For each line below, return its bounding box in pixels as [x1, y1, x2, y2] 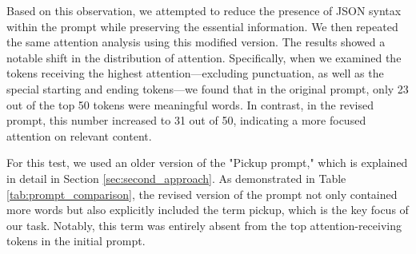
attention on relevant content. [6, 127, 152, 144]
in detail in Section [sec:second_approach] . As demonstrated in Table [6, 169, 346, 186]
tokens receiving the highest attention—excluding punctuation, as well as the [6, 65, 384, 81]
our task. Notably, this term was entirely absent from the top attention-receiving [6, 216, 402, 233]
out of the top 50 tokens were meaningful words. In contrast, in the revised [6, 96, 374, 113]
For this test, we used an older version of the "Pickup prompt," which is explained [6, 154, 408, 171]
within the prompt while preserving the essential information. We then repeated [6, 18, 398, 34]
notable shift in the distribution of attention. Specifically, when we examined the [6, 49, 402, 65]
